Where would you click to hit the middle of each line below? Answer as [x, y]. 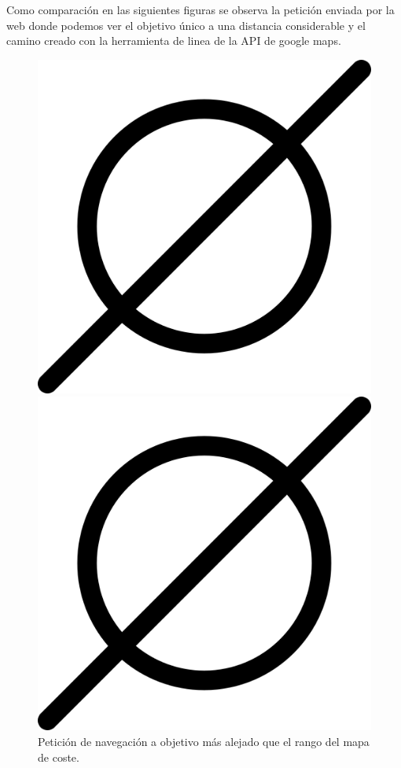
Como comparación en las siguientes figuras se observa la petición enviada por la [200, 9]
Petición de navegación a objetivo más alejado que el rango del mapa [204, 741]
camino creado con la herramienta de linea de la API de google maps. [174, 41]
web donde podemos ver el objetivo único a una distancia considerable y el [186, 25]
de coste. [59, 757]
